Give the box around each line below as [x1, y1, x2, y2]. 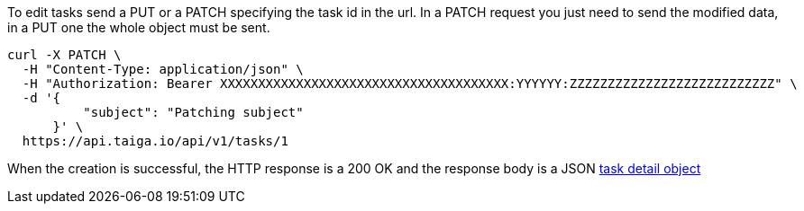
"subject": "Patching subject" [83, 105, 304, 119]
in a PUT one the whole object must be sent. [7, 20, 270, 35]
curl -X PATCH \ [7, 48, 122, 62]
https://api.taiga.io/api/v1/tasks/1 [22, 134, 288, 148]
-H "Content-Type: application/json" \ [22, 62, 304, 76]
